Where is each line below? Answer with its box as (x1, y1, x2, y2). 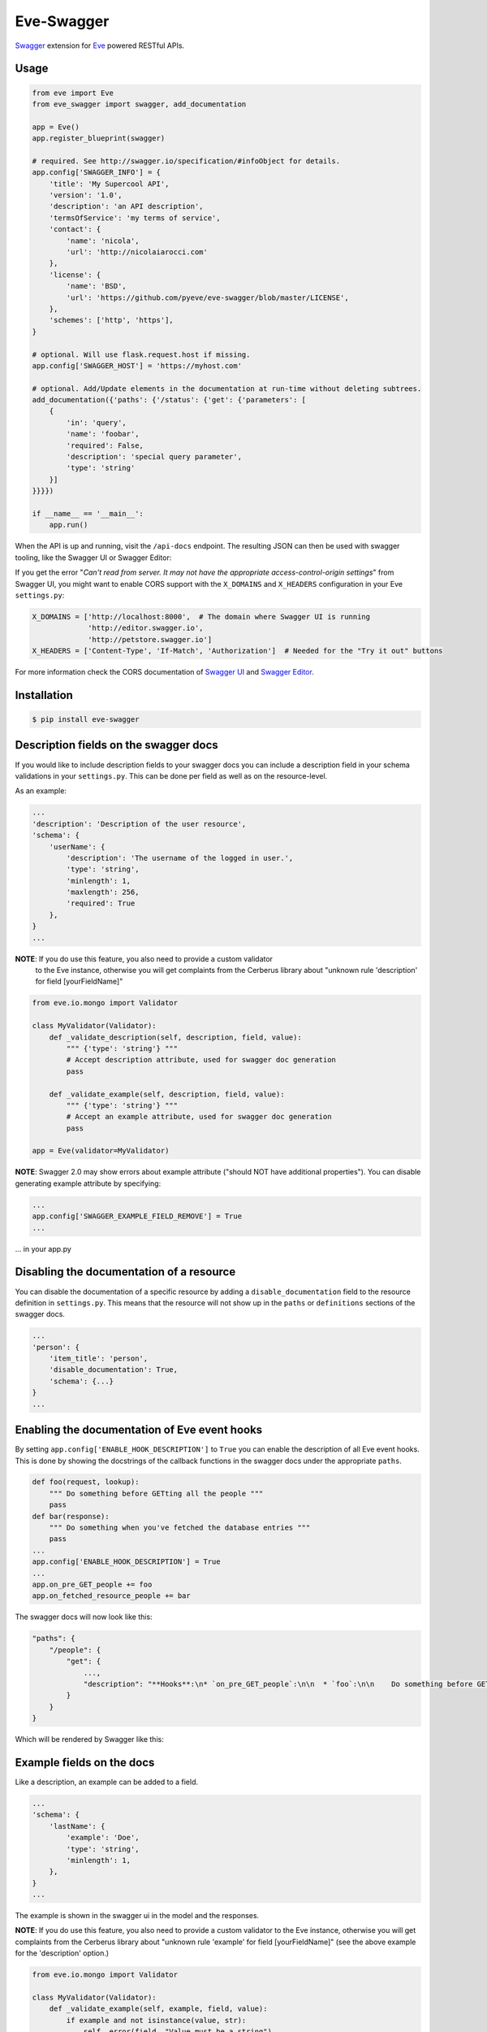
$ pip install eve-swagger (32, 715, 140, 724)
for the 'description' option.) (15, 1948, 110, 1958)
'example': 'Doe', (66, 1833, 140, 1843)
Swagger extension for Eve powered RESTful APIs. (15, 41, 185, 50)
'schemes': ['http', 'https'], (49, 315, 174, 325)
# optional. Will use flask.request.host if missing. (32, 350, 251, 359)
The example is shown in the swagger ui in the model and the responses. (15, 1911, 260, 1921)
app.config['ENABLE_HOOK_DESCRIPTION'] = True (32, 1557, 221, 1566)
